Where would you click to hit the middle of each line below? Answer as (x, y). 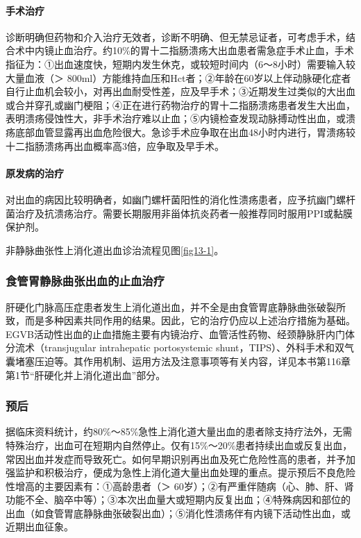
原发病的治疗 (35, 173)
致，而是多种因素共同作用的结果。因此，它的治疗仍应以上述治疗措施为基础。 (180, 320)
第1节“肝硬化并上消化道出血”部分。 (86, 375)
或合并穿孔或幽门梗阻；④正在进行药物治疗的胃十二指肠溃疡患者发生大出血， (180, 104)
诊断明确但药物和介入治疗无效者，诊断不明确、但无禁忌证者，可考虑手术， (176, 36)
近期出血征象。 (40, 527)
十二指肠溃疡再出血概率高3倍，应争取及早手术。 (115, 145)
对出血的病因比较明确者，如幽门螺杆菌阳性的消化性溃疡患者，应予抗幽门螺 (176, 199)
